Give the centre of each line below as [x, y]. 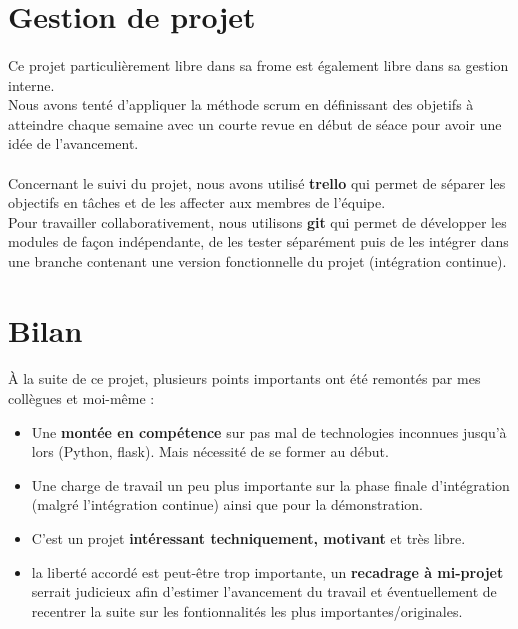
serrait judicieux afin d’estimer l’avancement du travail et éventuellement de [264, 591]
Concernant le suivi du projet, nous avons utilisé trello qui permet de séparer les [257, 182]
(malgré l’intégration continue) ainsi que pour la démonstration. [227, 504]
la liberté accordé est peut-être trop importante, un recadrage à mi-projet [267, 571]
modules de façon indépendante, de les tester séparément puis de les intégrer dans [258, 241]
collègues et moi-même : [81, 398]
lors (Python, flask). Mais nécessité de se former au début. [210, 451]
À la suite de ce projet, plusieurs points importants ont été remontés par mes [244, 378]
